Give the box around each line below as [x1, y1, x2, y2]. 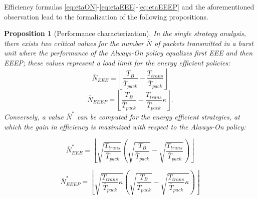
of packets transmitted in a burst [154, 37, 253, 48]
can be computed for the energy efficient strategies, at [77, 111, 240, 122]
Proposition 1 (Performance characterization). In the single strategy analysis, [4, 28, 246, 38]
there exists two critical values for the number [4, 37, 144, 48]
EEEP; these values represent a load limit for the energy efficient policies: [4, 57, 230, 67]
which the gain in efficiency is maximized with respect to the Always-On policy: [4, 121, 246, 131]
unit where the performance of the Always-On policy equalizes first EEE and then [4, 47, 253, 58]
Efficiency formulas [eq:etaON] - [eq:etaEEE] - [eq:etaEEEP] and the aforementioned [4, 1, 254, 11]
